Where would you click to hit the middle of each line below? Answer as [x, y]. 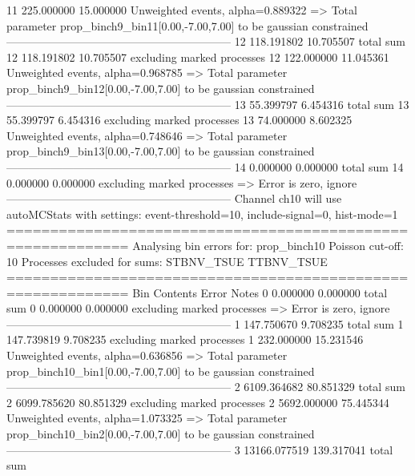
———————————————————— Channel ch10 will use [174, 198]
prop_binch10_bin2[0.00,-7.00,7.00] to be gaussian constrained [161, 434]
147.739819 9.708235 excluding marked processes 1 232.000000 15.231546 [185, 339]
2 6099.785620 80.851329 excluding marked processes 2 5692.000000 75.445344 [198, 402]
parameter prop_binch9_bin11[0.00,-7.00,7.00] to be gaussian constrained [187, 25]
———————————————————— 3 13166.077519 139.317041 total [200, 449]
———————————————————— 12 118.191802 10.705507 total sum [206, 41]
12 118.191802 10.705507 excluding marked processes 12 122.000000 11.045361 [198, 56]
